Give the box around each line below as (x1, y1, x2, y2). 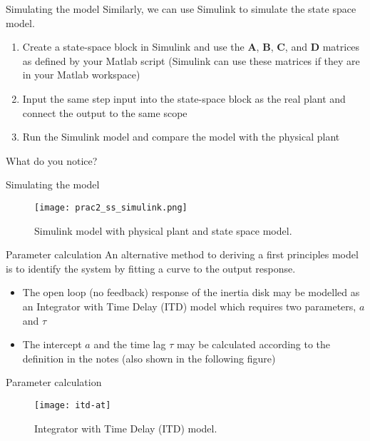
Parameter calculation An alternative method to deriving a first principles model (6, 247, 359, 262)
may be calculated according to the (176, 337, 331, 352)
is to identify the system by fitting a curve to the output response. (6, 260, 296, 275)
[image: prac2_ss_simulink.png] (34, 202, 187, 213)
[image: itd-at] (34, 400, 111, 410)
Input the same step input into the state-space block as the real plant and (22, 91, 346, 106)
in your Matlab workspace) (22, 67, 140, 82)
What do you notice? (6, 153, 98, 168)
